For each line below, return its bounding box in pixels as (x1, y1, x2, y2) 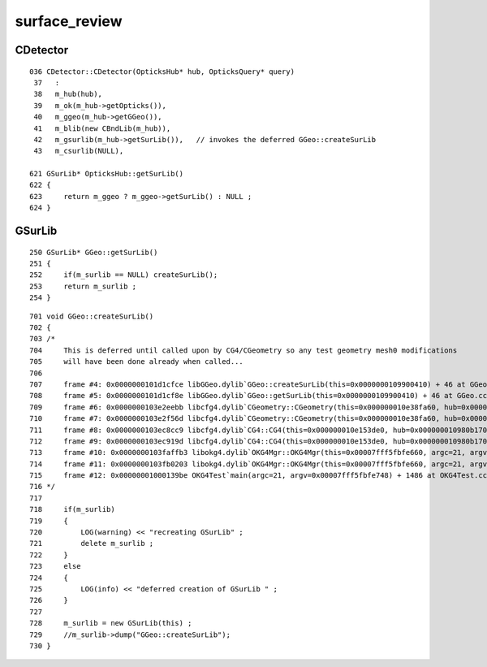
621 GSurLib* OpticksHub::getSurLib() (29, 169, 184, 179)
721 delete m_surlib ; (29, 539, 154, 548)
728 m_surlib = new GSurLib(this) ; (29, 618, 192, 628)
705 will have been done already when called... (29, 357, 243, 366)
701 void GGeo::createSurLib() (29, 311, 154, 321)
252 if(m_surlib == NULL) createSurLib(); (29, 271, 218, 279)
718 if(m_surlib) (29, 505, 115, 514)
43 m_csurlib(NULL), (33, 146, 124, 156)
